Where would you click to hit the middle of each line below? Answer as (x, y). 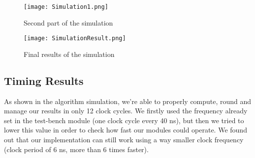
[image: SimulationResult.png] (75, 39)
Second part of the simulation (68, 22)
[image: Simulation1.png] (66, 7)
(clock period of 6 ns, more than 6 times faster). (76, 149)
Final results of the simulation (69, 54)
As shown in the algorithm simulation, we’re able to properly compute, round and (128, 101)
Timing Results (44, 80)
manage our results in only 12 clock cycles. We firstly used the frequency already (126, 111)
